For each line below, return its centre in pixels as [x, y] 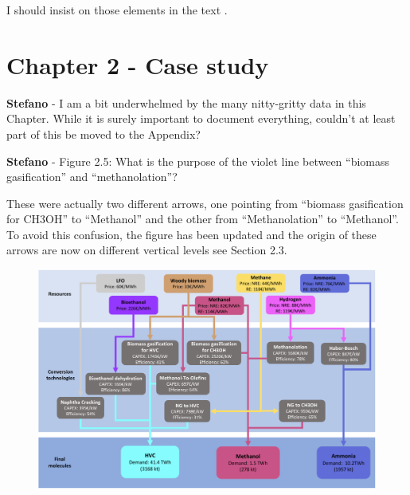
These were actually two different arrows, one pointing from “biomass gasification [205, 203]
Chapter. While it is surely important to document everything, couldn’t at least [201, 118]
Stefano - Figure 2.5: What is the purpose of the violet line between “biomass [198, 161]
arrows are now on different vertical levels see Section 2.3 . [147, 250]
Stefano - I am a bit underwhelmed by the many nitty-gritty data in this [186, 102]
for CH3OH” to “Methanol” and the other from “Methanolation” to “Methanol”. [203, 219]
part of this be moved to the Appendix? [103, 134]
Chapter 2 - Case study [138, 64]
